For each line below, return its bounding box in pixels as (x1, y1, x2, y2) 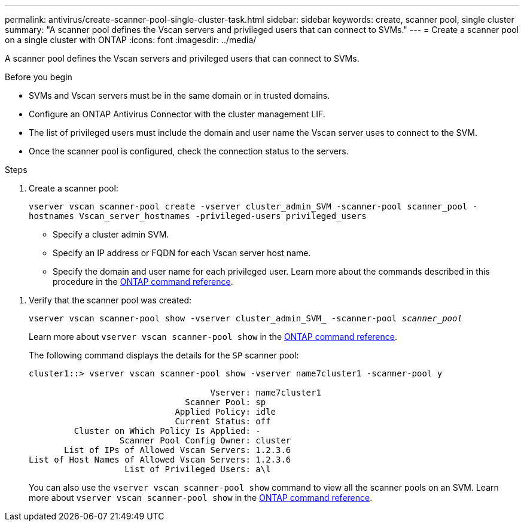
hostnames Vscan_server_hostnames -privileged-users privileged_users (29, 211, 367, 221)
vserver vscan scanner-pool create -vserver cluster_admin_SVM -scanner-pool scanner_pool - (29, 202, 478, 211)
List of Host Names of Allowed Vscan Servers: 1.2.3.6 (29, 455, 291, 464)
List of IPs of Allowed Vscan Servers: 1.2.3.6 (64, 445, 291, 455)
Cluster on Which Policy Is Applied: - (74, 426, 261, 436)
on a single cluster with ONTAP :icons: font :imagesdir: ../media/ (5, 35, 257, 45)
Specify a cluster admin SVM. (53, 229, 169, 239)
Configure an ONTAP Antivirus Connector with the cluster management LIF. (29, 109, 325, 119)
